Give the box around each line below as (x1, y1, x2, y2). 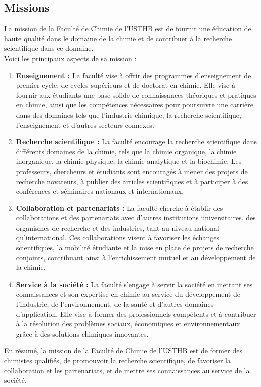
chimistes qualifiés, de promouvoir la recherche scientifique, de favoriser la (4, 355, 231, 366)
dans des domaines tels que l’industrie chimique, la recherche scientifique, (16, 109, 241, 120)
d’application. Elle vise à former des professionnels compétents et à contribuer (16, 308, 256, 319)
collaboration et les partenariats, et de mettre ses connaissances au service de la (4, 365, 250, 375)
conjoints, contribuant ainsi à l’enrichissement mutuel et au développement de (16, 252, 256, 262)
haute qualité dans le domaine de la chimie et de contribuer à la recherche (4, 33, 232, 43)
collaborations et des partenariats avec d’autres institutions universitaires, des (16, 212, 256, 223)
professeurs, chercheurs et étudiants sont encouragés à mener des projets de (16, 165, 248, 176)
